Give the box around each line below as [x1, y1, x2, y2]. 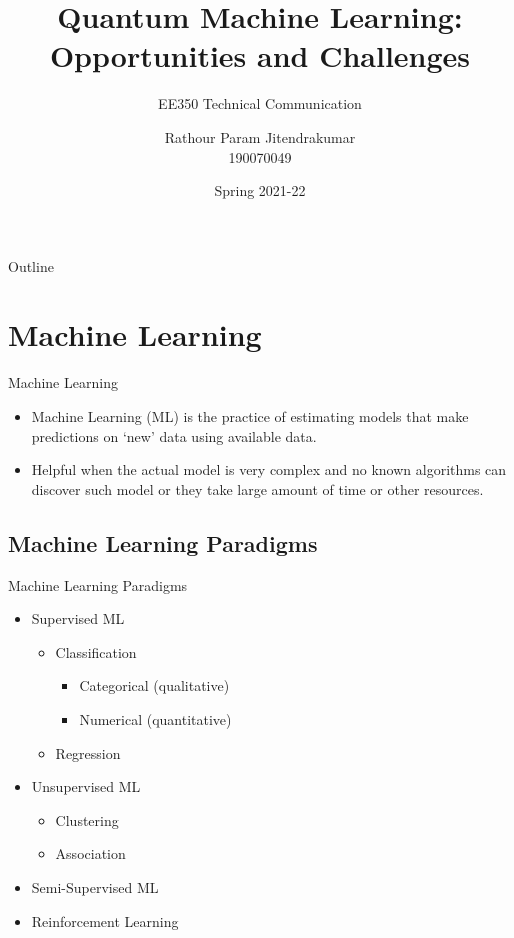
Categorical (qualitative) [79, 675, 230, 696]
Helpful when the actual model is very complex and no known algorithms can [31, 459, 507, 480]
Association [55, 843, 126, 864]
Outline [8, 255, 54, 276]
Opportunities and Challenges [49, 35, 471, 76]
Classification [55, 641, 137, 662]
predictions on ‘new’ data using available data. [31, 425, 317, 446]
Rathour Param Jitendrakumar [164, 126, 356, 147]
